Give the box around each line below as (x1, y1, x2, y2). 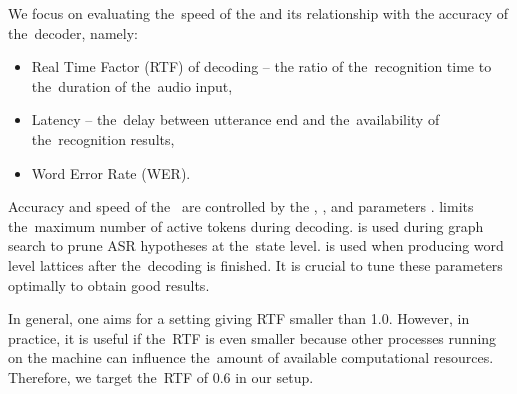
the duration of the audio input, (31, 75, 233, 96)
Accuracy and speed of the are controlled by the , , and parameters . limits (8, 196, 474, 217)
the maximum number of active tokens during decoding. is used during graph (8, 215, 484, 236)
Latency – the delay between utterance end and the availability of (31, 109, 440, 130)
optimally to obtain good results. (8, 274, 210, 295)
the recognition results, (31, 128, 175, 149)
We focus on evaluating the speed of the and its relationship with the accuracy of (8, 3, 509, 23)
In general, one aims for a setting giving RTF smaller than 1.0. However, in (8, 308, 470, 329)
